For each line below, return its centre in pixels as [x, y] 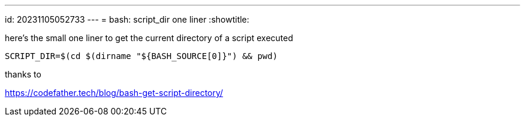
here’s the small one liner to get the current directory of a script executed [149, 38]
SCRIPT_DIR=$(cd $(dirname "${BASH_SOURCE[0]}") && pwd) [141, 56]
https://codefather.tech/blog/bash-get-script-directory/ [114, 93]
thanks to [23, 74]
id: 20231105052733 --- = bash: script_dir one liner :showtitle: [127, 19]
